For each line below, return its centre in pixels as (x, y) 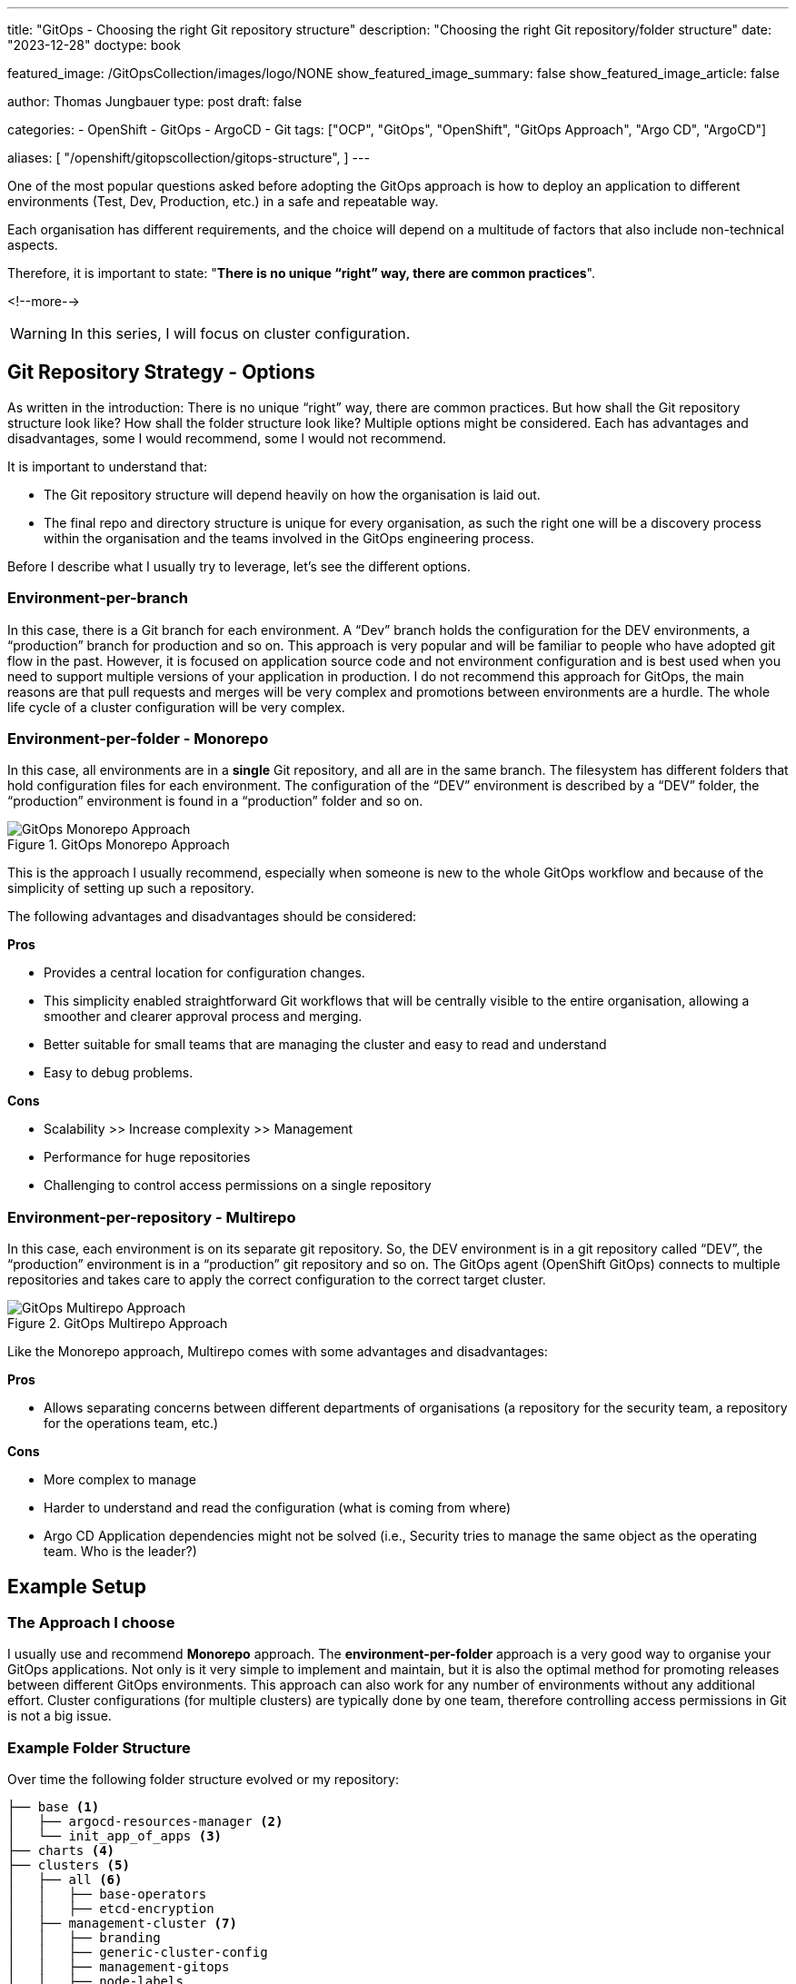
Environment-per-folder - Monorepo (138, 738)
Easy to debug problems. (119, 1073)
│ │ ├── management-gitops (119, 1967)
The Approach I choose (91, 1622)
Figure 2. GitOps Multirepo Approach (118, 1324)
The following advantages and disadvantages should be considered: (212, 917)
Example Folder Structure (99, 1747)
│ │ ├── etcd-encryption (111, 1909)
